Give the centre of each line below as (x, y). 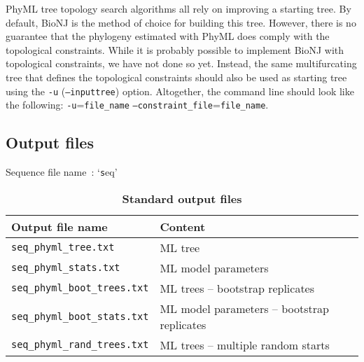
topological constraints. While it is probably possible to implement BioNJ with (175, 49)
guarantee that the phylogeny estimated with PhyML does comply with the (168, 36)
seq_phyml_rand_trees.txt (80, 345)
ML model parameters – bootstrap (244, 308)
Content (183, 226)
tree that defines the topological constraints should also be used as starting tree (176, 77)
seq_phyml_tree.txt (63, 248)
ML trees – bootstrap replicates (237, 288)
